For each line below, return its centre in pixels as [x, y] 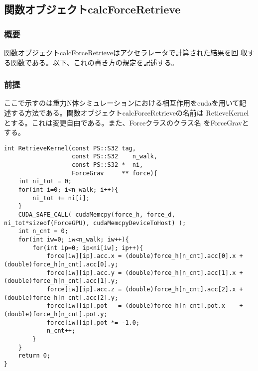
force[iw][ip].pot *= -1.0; [93, 322]
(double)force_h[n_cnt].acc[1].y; [61, 281]
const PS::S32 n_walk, [115, 157]
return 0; [34, 356]
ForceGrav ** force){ [115, 173]
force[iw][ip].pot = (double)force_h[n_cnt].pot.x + [145, 306]
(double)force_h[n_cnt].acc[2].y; [61, 298]
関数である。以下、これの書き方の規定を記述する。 [94, 62]
